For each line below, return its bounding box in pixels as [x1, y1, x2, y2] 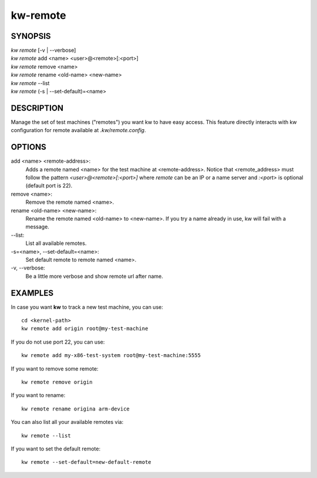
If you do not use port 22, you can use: [11, 338, 105, 345]
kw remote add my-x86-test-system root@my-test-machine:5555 [21, 352, 201, 359]
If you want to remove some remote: [11, 365, 99, 372]
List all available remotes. [25, 240, 87, 247]
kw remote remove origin [21, 379, 93, 385]
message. [25, 223, 49, 230]
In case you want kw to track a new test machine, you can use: [11, 303, 164, 311]
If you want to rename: [11, 392, 66, 399]
